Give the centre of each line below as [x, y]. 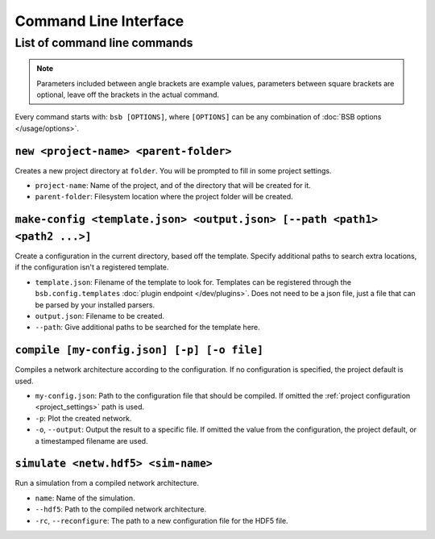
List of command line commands [104, 43]
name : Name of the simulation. [85, 498]
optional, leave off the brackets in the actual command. [128, 94]
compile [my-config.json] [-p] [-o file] [139, 350]
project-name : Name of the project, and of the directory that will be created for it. [173, 186]
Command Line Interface [99, 21]
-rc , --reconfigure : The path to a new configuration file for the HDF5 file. [162, 520]
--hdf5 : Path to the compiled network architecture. [121, 509]
